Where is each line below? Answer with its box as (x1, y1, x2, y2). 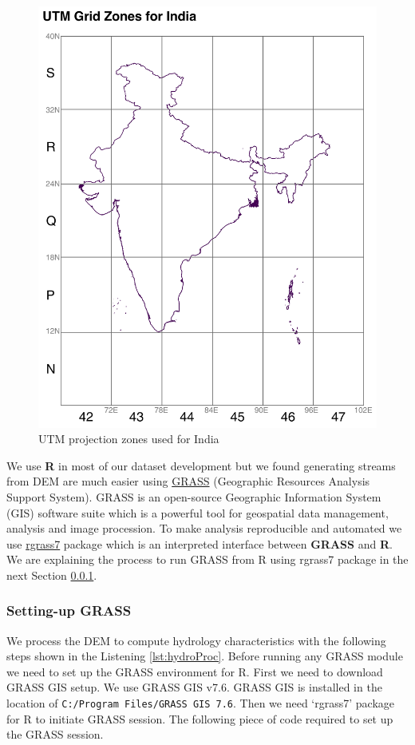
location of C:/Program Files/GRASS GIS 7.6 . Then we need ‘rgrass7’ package (6, 695, 395, 711)
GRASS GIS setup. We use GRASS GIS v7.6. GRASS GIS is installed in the (6, 679, 382, 695)
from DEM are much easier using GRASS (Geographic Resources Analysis (6, 473, 370, 489)
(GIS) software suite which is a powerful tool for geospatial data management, (6, 504, 389, 521)
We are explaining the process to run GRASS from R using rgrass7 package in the (6, 551, 409, 568)
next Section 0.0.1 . (6, 566, 97, 583)
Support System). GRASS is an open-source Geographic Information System (6, 488, 381, 505)
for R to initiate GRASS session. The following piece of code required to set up (6, 710, 393, 727)
